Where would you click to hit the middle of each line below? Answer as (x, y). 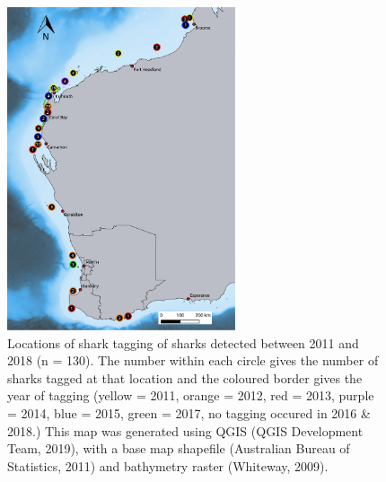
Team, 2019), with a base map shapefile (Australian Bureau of (179, 448)
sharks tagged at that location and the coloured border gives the (185, 377)
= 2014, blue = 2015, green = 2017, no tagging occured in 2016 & (189, 412)
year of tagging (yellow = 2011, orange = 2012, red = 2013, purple (191, 395)
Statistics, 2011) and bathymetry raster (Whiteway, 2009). (168, 465)
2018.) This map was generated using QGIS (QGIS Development (185, 430)
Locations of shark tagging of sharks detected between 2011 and (183, 342)
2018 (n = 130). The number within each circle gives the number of (193, 360)
